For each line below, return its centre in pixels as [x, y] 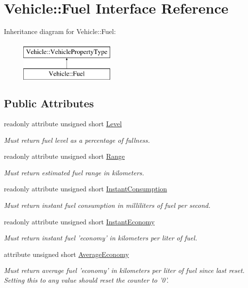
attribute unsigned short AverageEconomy [66, 254]
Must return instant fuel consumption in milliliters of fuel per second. [107, 205]
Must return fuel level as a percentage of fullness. [77, 140]
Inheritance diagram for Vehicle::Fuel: [60, 31]
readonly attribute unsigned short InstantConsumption [86, 189]
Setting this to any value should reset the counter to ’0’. [86, 280]
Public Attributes [49, 103]
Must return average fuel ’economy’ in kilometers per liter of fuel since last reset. [124, 270]
